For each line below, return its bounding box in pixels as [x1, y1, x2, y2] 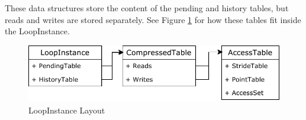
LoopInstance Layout [28, 103, 105, 116]
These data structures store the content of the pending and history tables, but [5, 2, 289, 14]
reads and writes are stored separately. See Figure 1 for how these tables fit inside [5, 13, 301, 25]
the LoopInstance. [5, 25, 70, 37]
